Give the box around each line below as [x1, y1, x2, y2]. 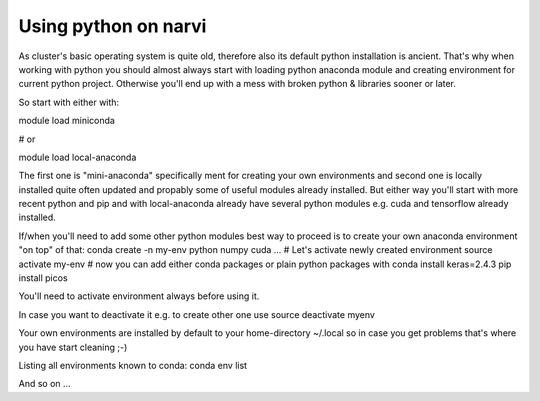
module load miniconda [18, 115, 115, 127]
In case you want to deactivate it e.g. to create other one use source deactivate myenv [18, 308, 375, 320]
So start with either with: [18, 96, 120, 108]
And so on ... [18, 378, 71, 390]
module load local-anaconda [18, 151, 137, 163]
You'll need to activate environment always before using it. [18, 290, 260, 302]
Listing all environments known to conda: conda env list [18, 359, 248, 371]
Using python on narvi [18, 15, 207, 37]
